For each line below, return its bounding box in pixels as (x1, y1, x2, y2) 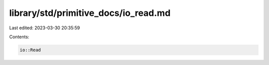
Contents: (9, 34, 29, 40)
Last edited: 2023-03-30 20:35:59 (9, 25, 80, 31)
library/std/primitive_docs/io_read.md (9, 7, 171, 18)
